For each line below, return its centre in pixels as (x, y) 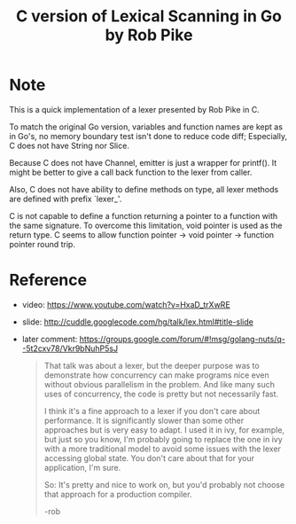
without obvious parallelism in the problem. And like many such (160, 384)
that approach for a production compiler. (118, 494)
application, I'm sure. (82, 467)
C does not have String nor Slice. (70, 145)
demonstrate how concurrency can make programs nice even (156, 375)
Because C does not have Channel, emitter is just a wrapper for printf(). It (143, 162)
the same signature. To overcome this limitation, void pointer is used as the (146, 225)
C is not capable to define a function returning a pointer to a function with (144, 215)
